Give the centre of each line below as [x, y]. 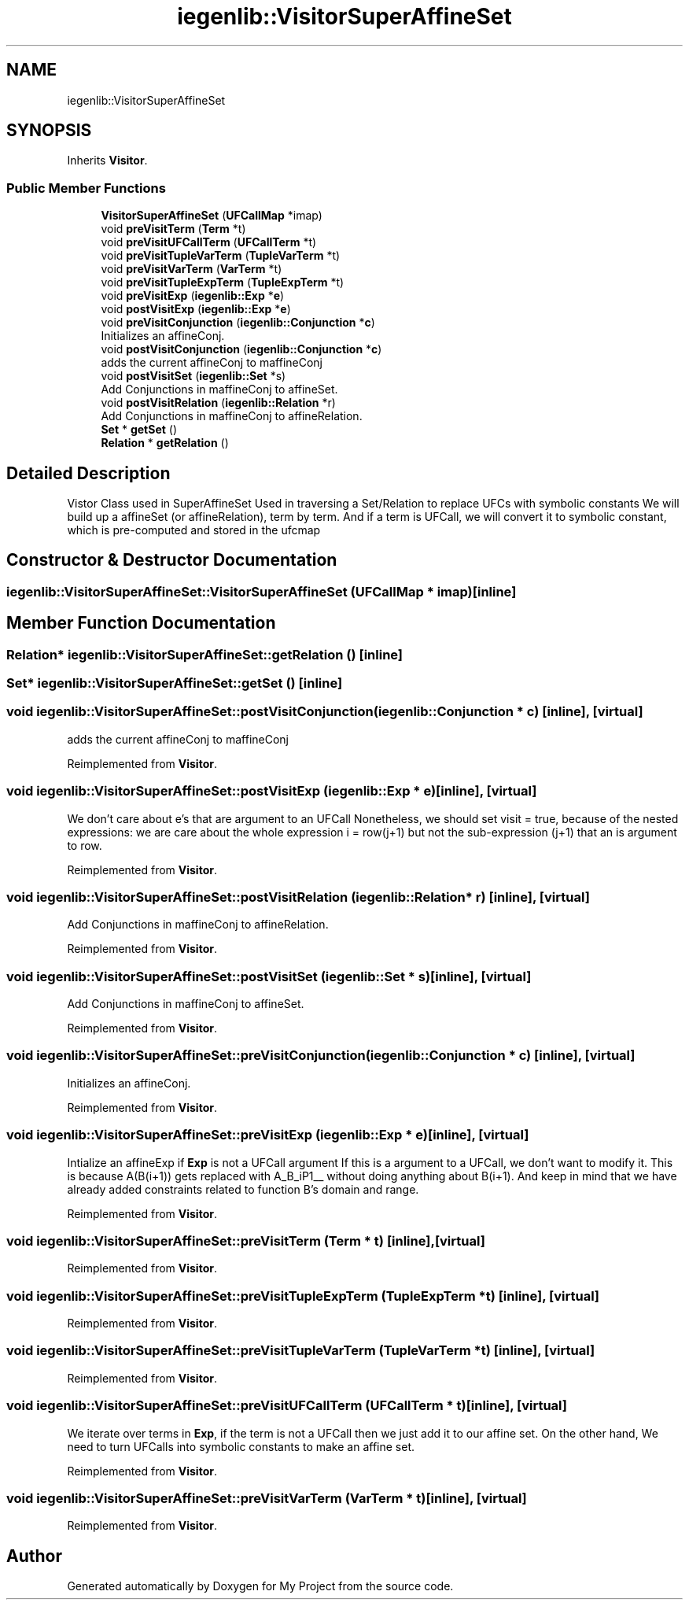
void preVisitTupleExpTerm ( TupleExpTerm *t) [223, 282]
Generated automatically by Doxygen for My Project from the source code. [260, 1586]
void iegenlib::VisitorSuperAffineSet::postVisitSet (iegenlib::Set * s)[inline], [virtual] [269, 976]
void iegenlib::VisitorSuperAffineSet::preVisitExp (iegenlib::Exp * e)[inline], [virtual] [268, 1135]
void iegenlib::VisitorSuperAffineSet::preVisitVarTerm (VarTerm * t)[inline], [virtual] [267, 1498]
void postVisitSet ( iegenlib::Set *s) [193, 376]
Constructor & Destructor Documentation [172, 560]
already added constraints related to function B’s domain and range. [243, 1189]
